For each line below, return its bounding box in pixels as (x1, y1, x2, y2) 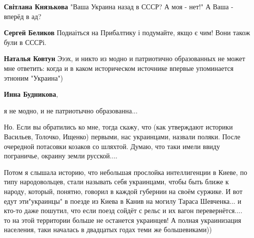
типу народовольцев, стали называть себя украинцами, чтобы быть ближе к (4, 176, 229, 187)
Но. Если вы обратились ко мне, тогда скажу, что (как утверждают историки (4, 122, 233, 132)
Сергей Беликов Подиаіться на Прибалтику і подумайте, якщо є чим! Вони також (4, 27, 250, 38)
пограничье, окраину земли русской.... (4, 151, 118, 161)
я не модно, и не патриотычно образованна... (4, 105, 138, 115)
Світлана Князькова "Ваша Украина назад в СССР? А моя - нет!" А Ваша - (4, 1, 233, 11)
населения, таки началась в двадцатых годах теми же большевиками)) (4, 224, 212, 235)
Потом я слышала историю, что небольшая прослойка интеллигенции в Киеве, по (4, 167, 247, 177)
